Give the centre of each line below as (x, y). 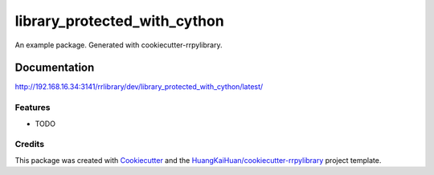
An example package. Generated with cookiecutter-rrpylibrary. (119, 45)
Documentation (55, 68)
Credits (29, 144)
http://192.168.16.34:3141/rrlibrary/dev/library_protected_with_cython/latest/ (139, 87)
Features (33, 108)
